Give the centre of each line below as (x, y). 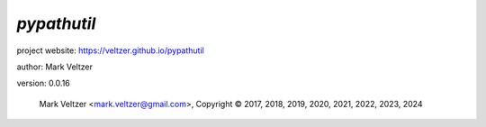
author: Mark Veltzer (55, 67)
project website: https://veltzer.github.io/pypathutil (110, 50)
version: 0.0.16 (44, 83)
